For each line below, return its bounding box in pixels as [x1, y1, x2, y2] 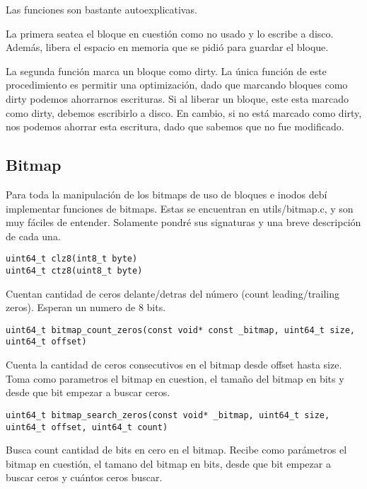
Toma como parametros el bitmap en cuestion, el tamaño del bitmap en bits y [6, 371, 344, 386]
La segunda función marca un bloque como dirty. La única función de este [6, 63, 327, 78]
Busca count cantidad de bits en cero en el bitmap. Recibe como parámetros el [6, 442, 347, 457]
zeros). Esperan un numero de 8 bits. [6, 300, 166, 315]
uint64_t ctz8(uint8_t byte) [6, 265, 143, 276]
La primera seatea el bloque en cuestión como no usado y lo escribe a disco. [6, 26, 334, 40]
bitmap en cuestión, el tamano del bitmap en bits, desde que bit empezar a [6, 456, 331, 471]
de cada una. [6, 228, 61, 243]
